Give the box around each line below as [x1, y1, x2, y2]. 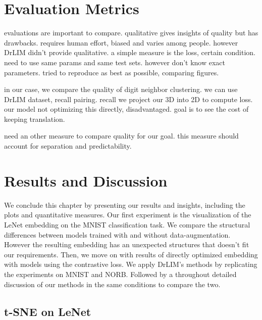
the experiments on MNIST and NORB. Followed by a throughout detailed [4, 268, 237, 279]
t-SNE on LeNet [4, 303, 91, 319]
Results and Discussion [4, 170, 168, 191]
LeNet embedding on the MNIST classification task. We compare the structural [4, 219, 250, 230]
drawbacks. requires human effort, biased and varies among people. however [4, 37, 238, 48]
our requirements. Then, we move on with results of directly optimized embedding [4, 249, 258, 259]
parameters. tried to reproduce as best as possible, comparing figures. [4, 67, 219, 77]
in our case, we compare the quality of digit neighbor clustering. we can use [4, 84, 238, 95]
